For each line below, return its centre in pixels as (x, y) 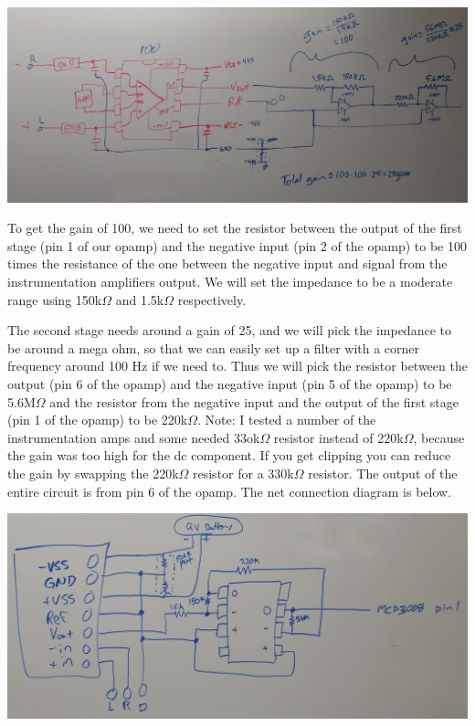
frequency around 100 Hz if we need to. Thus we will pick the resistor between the (237, 366)
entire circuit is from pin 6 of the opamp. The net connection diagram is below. (230, 491)
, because (439, 437)
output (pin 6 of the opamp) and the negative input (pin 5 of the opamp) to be (230, 383)
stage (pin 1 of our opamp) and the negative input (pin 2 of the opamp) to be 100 (237, 245)
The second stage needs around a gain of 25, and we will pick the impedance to (229, 330)
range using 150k (55, 299)
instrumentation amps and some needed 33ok (134, 437)
